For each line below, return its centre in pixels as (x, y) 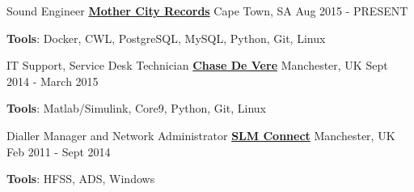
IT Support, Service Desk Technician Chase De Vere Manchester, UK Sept (197, 65)
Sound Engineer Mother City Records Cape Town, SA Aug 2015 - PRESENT (207, 11)
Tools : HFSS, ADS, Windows (81, 179)
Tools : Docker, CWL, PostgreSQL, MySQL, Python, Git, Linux (166, 38)
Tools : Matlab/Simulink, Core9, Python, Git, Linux (136, 108)
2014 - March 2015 (53, 81)
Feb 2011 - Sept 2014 (59, 151)
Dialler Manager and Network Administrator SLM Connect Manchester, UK (201, 135)
